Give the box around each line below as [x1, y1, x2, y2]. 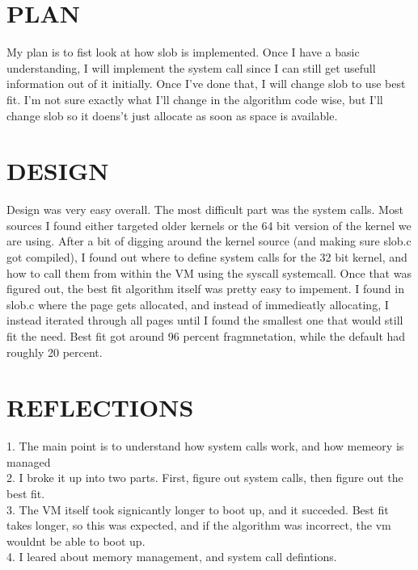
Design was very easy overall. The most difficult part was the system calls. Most [6, 201, 403, 218]
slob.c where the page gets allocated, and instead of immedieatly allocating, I [6, 295, 389, 312]
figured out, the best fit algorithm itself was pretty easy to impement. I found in [6, 280, 404, 297]
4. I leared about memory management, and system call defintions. [6, 548, 337, 565]
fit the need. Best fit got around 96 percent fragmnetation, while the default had [6, 327, 406, 344]
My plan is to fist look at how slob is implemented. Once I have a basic [6, 44, 360, 61]
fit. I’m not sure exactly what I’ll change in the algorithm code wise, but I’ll [6, 90, 383, 107]
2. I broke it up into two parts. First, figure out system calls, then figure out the [6, 469, 403, 486]
